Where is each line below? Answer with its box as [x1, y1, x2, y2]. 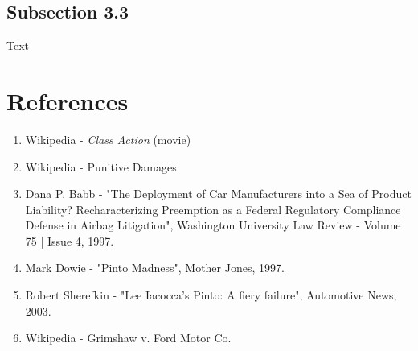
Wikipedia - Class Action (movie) [25, 130, 191, 147]
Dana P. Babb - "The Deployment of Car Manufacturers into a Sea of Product [25, 185, 412, 202]
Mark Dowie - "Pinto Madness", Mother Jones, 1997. [25, 259, 285, 276]
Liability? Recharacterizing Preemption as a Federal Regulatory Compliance [25, 200, 401, 217]
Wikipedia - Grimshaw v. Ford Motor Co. [25, 329, 232, 346]
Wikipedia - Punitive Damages [25, 158, 177, 175]
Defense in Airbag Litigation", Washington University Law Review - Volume [25, 217, 401, 233]
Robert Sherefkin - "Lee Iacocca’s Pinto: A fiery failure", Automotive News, [25, 287, 397, 304]
